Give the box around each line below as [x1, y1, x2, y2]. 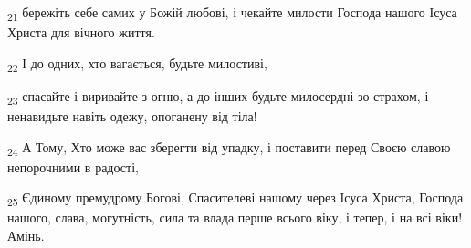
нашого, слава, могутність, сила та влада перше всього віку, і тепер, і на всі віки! [7, 208, 463, 227]
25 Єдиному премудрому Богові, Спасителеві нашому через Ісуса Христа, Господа [7, 188, 464, 210]
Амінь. [7, 226, 45, 244]
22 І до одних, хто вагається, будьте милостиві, [7, 53, 267, 75]
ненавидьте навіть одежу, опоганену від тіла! [7, 106, 257, 125]
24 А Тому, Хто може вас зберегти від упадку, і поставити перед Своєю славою [7, 137, 451, 159]
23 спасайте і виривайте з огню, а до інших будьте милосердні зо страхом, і [7, 86, 429, 108]
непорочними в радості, [7, 157, 139, 176]
